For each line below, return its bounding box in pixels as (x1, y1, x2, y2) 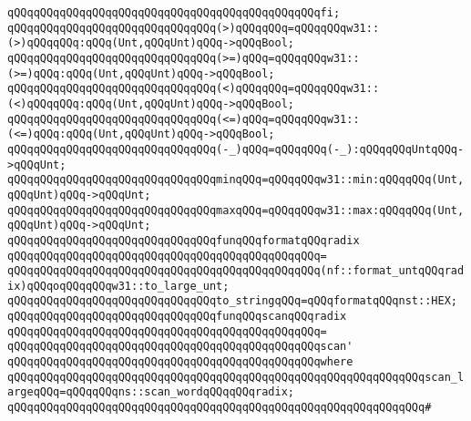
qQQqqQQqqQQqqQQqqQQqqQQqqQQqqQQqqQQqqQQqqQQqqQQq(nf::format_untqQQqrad (7, 264, 465, 278)
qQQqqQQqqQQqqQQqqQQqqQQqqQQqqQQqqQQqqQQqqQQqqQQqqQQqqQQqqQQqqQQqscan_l (7, 370, 465, 384)
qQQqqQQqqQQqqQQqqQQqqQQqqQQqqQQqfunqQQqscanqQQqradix (7, 310, 347, 323)
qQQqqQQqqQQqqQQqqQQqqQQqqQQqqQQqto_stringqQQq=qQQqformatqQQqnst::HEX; (7, 294, 457, 308)
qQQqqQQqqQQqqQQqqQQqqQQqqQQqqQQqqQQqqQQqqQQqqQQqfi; (7, 6, 341, 19)
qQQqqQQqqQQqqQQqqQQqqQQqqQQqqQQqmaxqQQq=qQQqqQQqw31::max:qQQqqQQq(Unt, (7, 203, 465, 217)
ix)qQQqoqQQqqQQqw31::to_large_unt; (7, 279, 230, 293)
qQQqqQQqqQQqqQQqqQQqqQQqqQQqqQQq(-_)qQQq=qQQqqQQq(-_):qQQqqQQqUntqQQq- (7, 142, 465, 156)
